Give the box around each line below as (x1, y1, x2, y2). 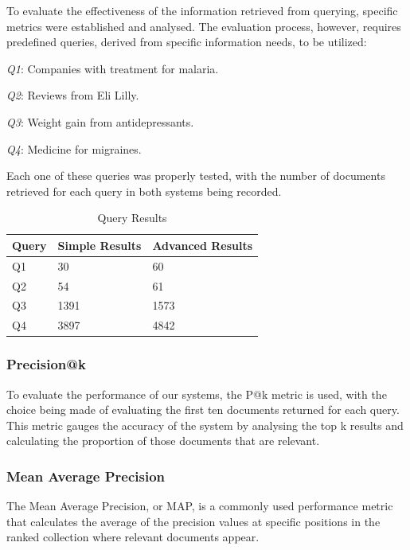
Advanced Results (152, 236, 253, 253)
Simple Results (57, 236, 142, 253)
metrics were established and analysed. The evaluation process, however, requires (6, 18, 401, 34)
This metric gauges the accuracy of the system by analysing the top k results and (6, 416, 404, 433)
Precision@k (6, 354, 86, 374)
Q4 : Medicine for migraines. (6, 140, 142, 157)
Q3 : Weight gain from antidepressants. (6, 113, 194, 130)
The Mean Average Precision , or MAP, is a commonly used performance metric (6, 497, 393, 514)
